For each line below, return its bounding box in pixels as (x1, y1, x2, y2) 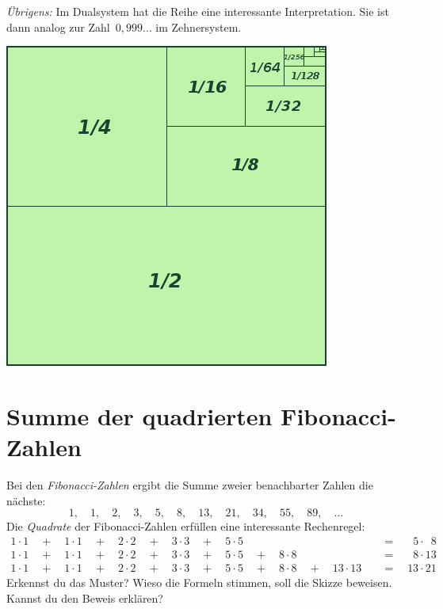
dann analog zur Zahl (6, 18, 110, 35)
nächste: (6, 492, 46, 508)
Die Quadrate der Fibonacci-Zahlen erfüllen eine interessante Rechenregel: (6, 518, 365, 535)
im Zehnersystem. (155, 18, 242, 35)
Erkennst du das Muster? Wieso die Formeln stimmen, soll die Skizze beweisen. (6, 573, 392, 590)
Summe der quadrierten (6, 399, 273, 432)
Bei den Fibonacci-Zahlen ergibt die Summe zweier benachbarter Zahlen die (6, 477, 373, 493)
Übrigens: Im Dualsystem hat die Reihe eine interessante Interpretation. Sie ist (6, 3, 389, 19)
